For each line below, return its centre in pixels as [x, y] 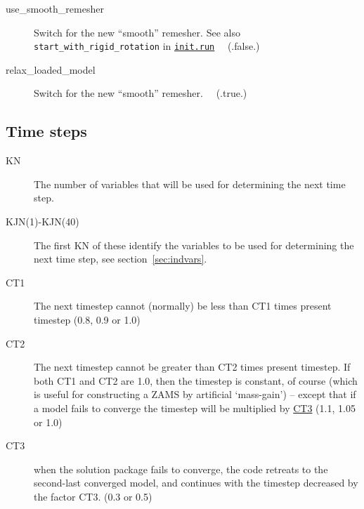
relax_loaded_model [51, 69]
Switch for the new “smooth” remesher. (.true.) [141, 93]
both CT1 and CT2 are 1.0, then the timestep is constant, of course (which [196, 380]
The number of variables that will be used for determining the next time [190, 184]
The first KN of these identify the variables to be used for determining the [194, 245]
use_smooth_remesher [55, 8]
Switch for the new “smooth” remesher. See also [137, 32]
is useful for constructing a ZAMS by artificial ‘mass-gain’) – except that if [195, 394]
